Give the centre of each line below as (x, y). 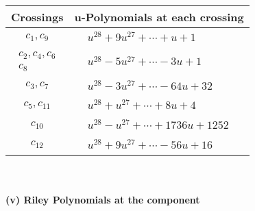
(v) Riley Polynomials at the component (103, 200)
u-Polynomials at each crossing (159, 17)
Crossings (37, 17)
